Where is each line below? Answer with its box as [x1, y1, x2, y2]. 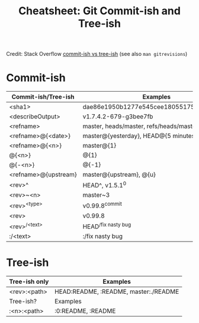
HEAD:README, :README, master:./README [54, 287, 179, 296]
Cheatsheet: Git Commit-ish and [18, 4, 181, 18]
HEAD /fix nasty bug [82, 221, 131, 231]
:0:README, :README [54, 307, 116, 315]
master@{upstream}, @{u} [82, 171, 156, 179]
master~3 [82, 191, 110, 199]
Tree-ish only [9, 278, 49, 286]
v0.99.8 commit [82, 200, 123, 210]
